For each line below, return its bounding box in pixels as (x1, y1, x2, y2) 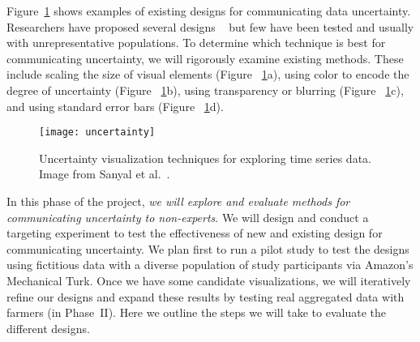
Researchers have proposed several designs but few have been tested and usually (6, 18, 414, 35)
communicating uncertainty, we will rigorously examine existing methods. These (6, 49, 404, 66)
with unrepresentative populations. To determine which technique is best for (6, 34, 386, 51)
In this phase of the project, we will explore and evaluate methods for (6, 193, 350, 209)
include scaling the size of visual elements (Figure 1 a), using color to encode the (6, 66, 409, 83)
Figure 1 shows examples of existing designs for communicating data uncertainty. (6, 2, 411, 19)
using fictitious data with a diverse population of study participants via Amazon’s (6, 256, 414, 273)
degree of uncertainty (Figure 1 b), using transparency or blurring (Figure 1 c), (6, 81, 404, 98)
